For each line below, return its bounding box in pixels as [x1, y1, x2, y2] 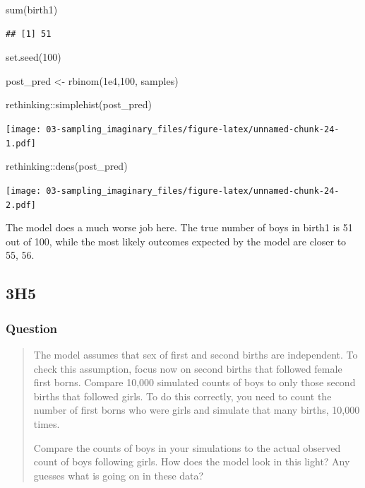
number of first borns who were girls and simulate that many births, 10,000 [33, 402, 360, 417]
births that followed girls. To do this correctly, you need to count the [33, 388, 332, 403]
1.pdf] [6, 138, 36, 149]
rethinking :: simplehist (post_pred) [6, 97, 152, 112]
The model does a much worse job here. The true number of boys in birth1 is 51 [6, 220, 353, 235]
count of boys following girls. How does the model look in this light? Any [33, 454, 350, 469]
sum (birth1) [6, 2, 58, 16]
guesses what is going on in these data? [33, 467, 204, 482]
